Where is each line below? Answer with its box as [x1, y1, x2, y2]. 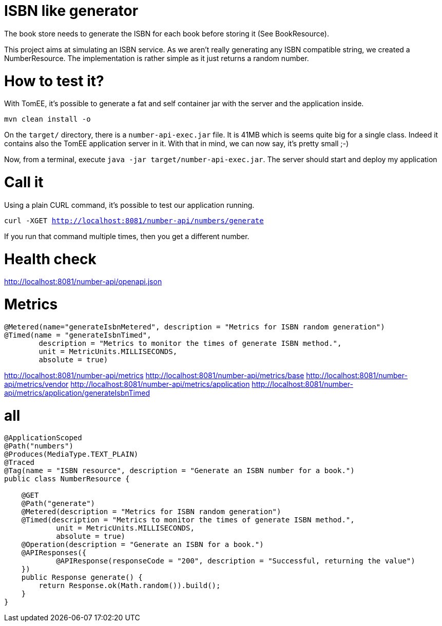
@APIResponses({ [21, 549, 87, 557]
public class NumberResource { [4, 475, 130, 483]
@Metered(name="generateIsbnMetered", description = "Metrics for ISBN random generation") [4, 322, 385, 331]
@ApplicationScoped [4, 434, 82, 442]
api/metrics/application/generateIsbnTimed [4, 388, 150, 397]
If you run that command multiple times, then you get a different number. [4, 231, 249, 241]
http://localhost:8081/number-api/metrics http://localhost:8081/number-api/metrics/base [4, 370, 304, 380]
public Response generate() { [21, 573, 143, 582]
